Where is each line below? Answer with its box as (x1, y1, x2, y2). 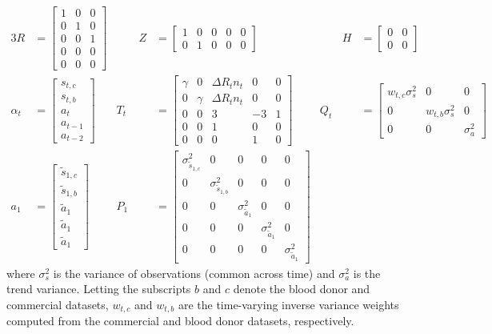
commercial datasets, (6, 296, 109, 312)
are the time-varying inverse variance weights (178, 296, 399, 312)
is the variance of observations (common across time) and (53, 264, 335, 281)
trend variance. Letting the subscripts (6, 280, 191, 297)
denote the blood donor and (233, 280, 370, 297)
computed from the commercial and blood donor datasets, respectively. (6, 312, 354, 329)
